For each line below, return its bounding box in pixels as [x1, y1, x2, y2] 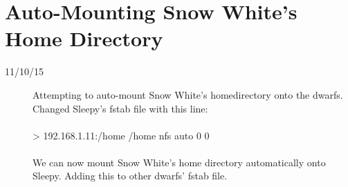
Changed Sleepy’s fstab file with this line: [33, 101, 208, 115]
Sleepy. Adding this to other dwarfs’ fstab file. [33, 168, 228, 183]
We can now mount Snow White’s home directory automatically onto [33, 155, 326, 169]
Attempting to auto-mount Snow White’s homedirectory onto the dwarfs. [33, 87, 343, 101]
